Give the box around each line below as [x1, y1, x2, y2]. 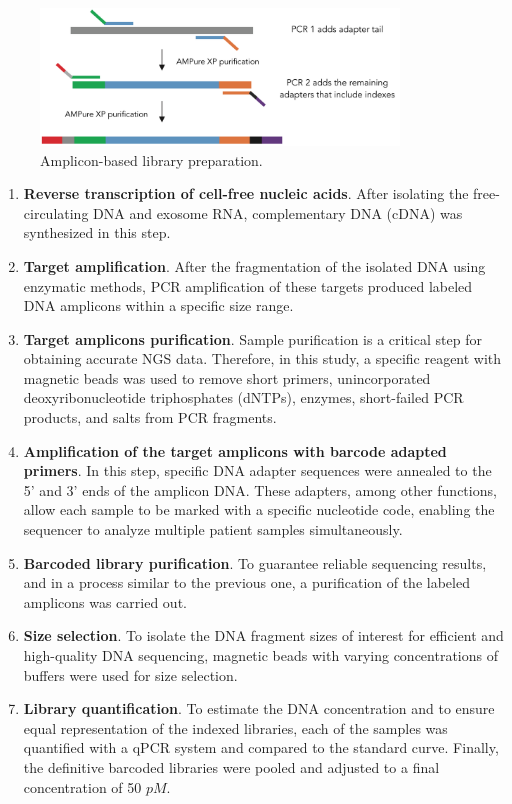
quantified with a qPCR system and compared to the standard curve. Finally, [23, 737, 499, 758]
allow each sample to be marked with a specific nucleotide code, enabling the [23, 499, 495, 520]
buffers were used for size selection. [23, 664, 238, 685]
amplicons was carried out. [23, 591, 187, 612]
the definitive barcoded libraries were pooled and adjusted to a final [23, 756, 440, 777]
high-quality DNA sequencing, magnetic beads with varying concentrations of [23, 645, 498, 666]
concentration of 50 [23, 776, 142, 797]
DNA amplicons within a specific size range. [23, 295, 294, 316]
